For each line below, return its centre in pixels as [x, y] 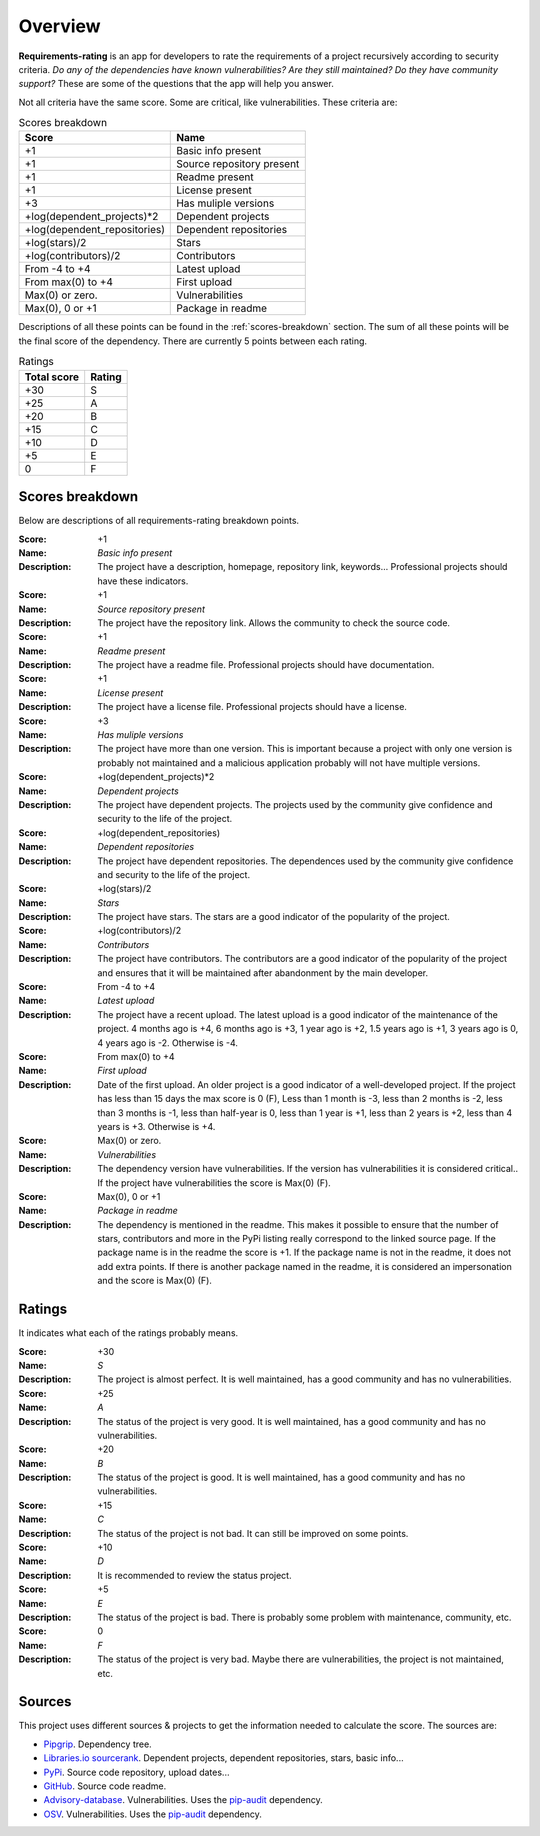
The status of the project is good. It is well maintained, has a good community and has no [281, 1477]
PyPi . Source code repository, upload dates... [136, 1772]
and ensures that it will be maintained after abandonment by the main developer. [263, 972]
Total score [52, 377]
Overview [59, 26]
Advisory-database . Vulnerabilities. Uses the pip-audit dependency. [183, 1800]
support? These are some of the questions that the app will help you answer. [176, 84]
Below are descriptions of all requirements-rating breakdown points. [159, 521]
